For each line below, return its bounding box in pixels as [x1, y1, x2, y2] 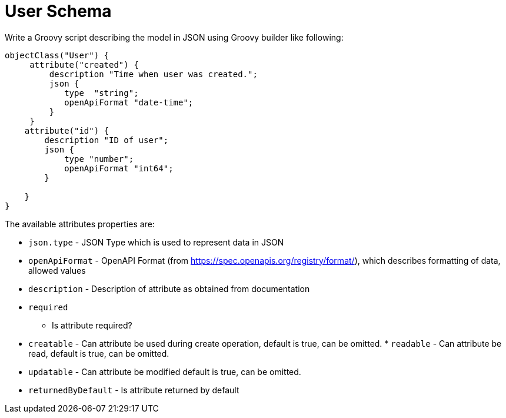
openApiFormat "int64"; [64, 163, 174, 173]
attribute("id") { [24, 125, 109, 135]
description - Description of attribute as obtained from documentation [28, 283, 310, 294]
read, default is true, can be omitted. [28, 348, 169, 359]
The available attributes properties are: [5, 218, 155, 229]
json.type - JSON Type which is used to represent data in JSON [28, 237, 284, 247]
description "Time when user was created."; [49, 69, 258, 79]
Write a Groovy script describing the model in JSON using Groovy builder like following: [5, 32, 344, 42]
